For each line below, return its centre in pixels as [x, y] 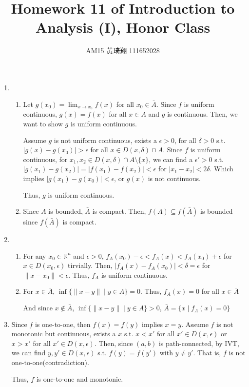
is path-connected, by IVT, [199, 343]
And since [38, 308]
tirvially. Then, [90, 265]
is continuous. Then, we [202, 114]
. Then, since [114, 343]
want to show [43, 123]
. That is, [207, 353]
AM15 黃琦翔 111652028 [123, 51]
